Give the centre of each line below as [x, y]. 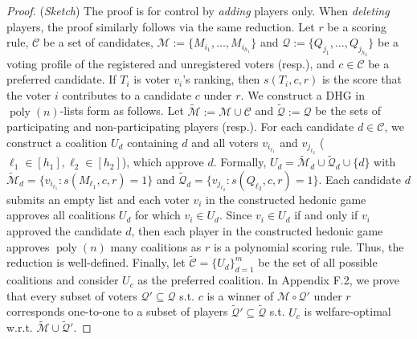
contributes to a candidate [127, 94]
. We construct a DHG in [303, 94]
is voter [152, 79]
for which [157, 215]
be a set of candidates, [98, 42]
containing [153, 142]
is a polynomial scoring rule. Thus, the [309, 246]
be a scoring [357, 26]
